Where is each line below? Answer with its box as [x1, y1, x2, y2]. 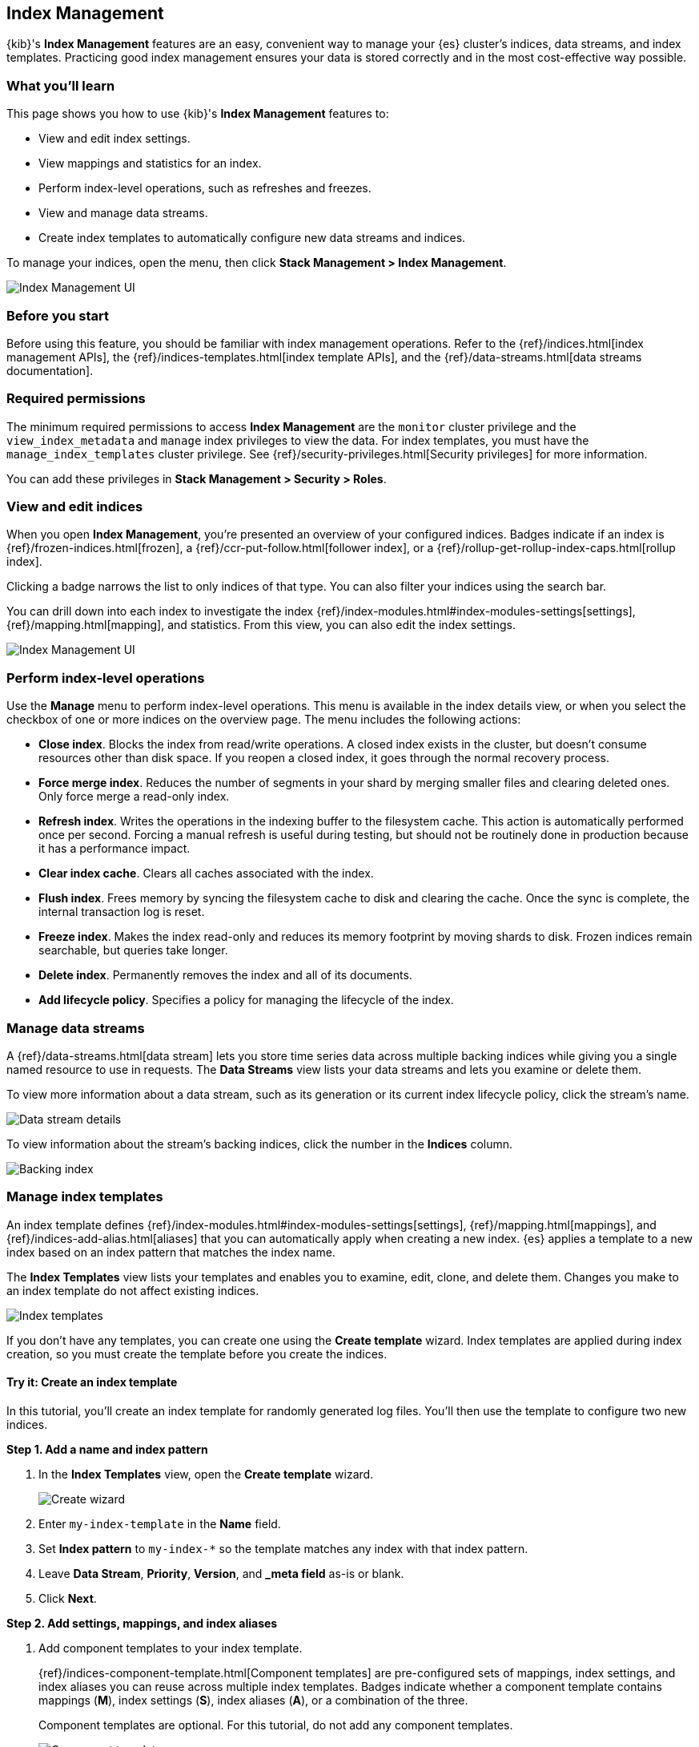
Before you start [6, 307, 109, 324]
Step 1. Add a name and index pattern [6, 1442, 208, 1456]
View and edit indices [6, 498, 143, 515]
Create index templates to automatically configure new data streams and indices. [38, 231, 466, 245]
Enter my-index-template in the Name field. [38, 1516, 281, 1531]
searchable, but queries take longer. [38, 943, 228, 958]
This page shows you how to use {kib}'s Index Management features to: [6, 107, 389, 121]
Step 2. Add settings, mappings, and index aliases [6, 1616, 278, 1630]
